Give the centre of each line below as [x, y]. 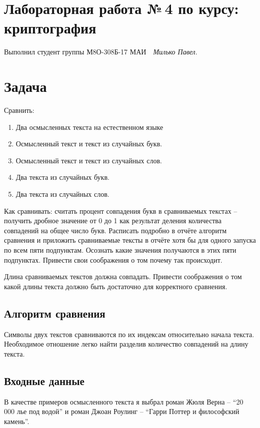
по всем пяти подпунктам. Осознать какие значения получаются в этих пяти [120, 249]
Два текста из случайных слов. [62, 194]
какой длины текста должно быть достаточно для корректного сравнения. [116, 286]
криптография [50, 28]
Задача [25, 86]
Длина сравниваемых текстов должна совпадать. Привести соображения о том [123, 276]
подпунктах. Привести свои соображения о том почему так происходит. [113, 259]
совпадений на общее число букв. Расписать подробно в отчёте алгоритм [115, 230]
